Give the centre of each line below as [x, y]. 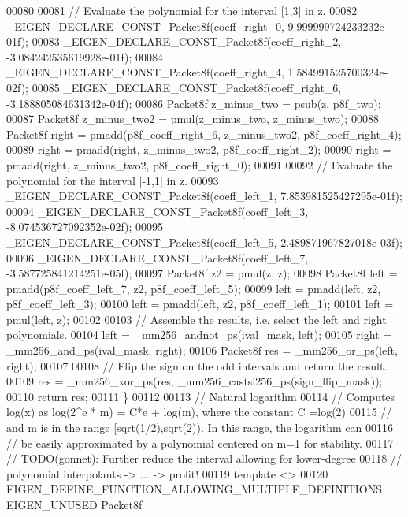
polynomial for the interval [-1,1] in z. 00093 [113, 180]
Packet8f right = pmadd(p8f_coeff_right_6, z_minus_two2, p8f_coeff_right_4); [204, 134]
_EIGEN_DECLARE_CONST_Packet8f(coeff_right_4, [145, 72]
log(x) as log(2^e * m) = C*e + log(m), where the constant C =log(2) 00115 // [199, 412]
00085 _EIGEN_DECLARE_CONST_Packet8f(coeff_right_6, [187, 87]
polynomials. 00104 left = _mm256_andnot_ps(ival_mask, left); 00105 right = [199, 335]
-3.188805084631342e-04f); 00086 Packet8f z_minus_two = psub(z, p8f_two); [194, 103]
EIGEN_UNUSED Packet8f [74, 504]
